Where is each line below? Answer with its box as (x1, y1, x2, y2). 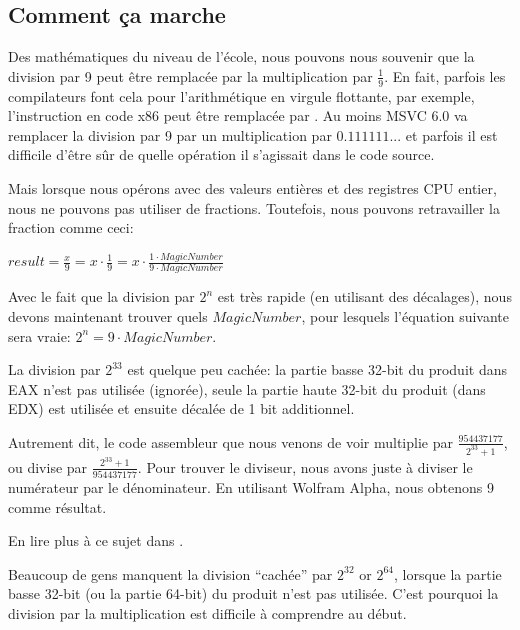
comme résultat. (8, 496, 107, 517)
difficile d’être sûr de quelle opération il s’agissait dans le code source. (8, 144, 435, 165)
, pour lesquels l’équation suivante (301, 306, 510, 326)
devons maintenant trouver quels (8, 306, 208, 326)
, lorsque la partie (393, 563, 502, 584)
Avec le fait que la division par (8, 286, 195, 307)
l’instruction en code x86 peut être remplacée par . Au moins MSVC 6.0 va (8, 105, 468, 126)
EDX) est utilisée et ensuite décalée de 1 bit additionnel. (8, 398, 355, 419)
